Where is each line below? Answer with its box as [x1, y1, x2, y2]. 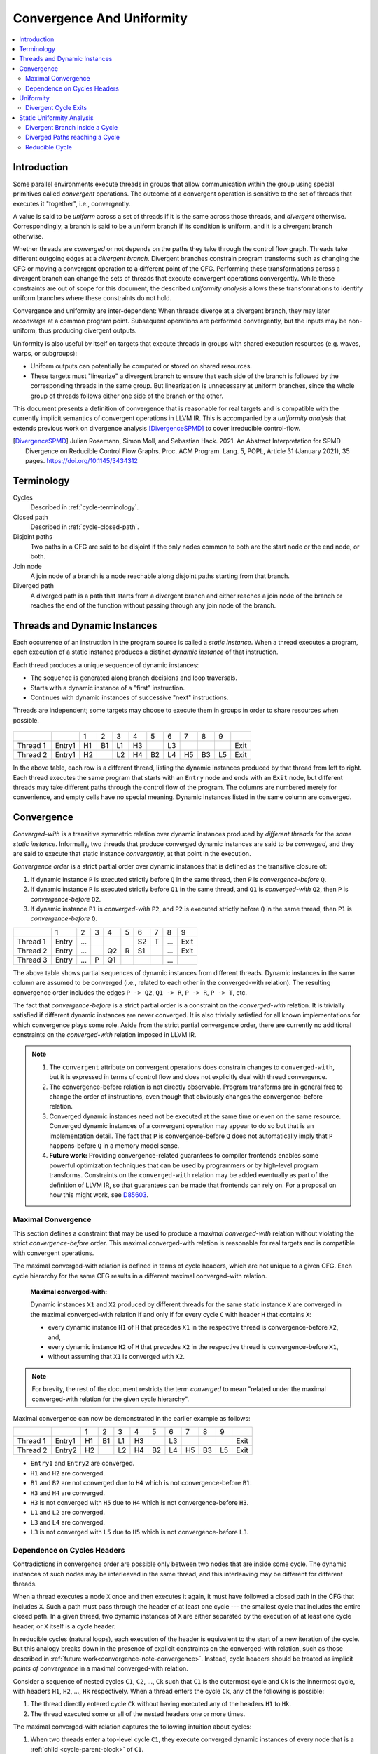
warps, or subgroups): [13, 349, 77, 357]
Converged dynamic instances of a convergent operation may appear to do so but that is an [49, 1122, 314, 1130]
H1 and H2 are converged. [30, 1468, 105, 1477]
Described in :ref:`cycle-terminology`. [30, 503, 139, 511]
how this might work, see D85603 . [49, 1190, 148, 1199]
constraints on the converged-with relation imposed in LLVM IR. [13, 1031, 197, 1039]
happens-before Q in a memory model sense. [49, 1141, 180, 1150]
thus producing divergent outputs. [38, 326, 137, 335]
